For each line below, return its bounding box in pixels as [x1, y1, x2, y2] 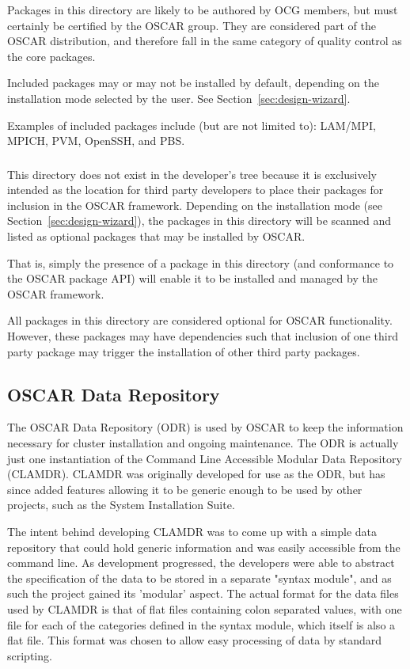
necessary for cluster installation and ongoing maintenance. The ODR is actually [7, 435, 399, 450]
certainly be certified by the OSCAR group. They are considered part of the [7, 17, 377, 33]
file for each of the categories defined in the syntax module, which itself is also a [7, 616, 396, 633]
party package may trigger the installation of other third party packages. [7, 343, 360, 359]
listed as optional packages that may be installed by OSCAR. [7, 228, 306, 245]
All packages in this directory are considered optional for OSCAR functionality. [7, 312, 393, 329]
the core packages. [7, 48, 96, 64]
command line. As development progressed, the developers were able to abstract [7, 554, 395, 571]
